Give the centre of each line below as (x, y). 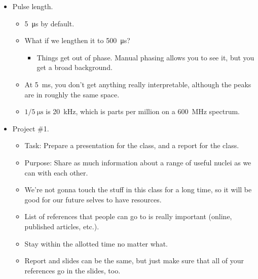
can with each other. (56, 172)
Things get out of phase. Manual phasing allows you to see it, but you (145, 57)
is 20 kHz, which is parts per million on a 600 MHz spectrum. (143, 111)
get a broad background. (75, 67)
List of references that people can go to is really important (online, (128, 216)
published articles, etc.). (62, 226)
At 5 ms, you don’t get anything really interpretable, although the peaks (138, 84)
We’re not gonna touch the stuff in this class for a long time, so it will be (138, 189)
